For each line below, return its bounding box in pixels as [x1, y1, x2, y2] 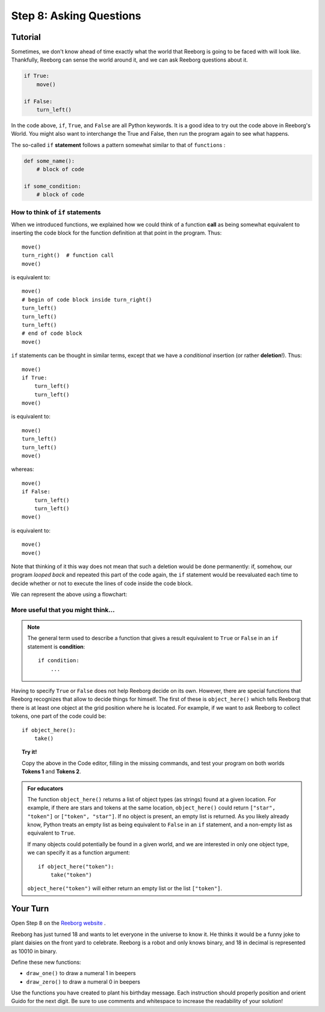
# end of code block [22, 330, 82, 337]
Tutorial [11, 32, 42, 42]
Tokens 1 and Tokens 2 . [22, 768, 81, 775]
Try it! [22, 748, 37, 756]
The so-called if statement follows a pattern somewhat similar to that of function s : [11, 141, 226, 148]
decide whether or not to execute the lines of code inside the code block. [11, 580, 193, 587]
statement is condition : [27, 643, 85, 650]
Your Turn [11, 903, 49, 914]
